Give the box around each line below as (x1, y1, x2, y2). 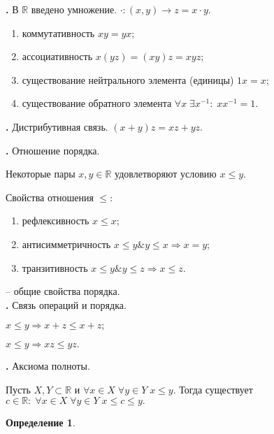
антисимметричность (22, 236, 111, 251)
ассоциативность (22, 49, 93, 64)
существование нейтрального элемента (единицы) (22, 72, 234, 87)
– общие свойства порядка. (6, 284, 120, 298)
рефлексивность (22, 213, 89, 228)
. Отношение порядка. (6, 143, 100, 157)
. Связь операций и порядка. (6, 297, 127, 312)
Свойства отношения (6, 189, 94, 204)
